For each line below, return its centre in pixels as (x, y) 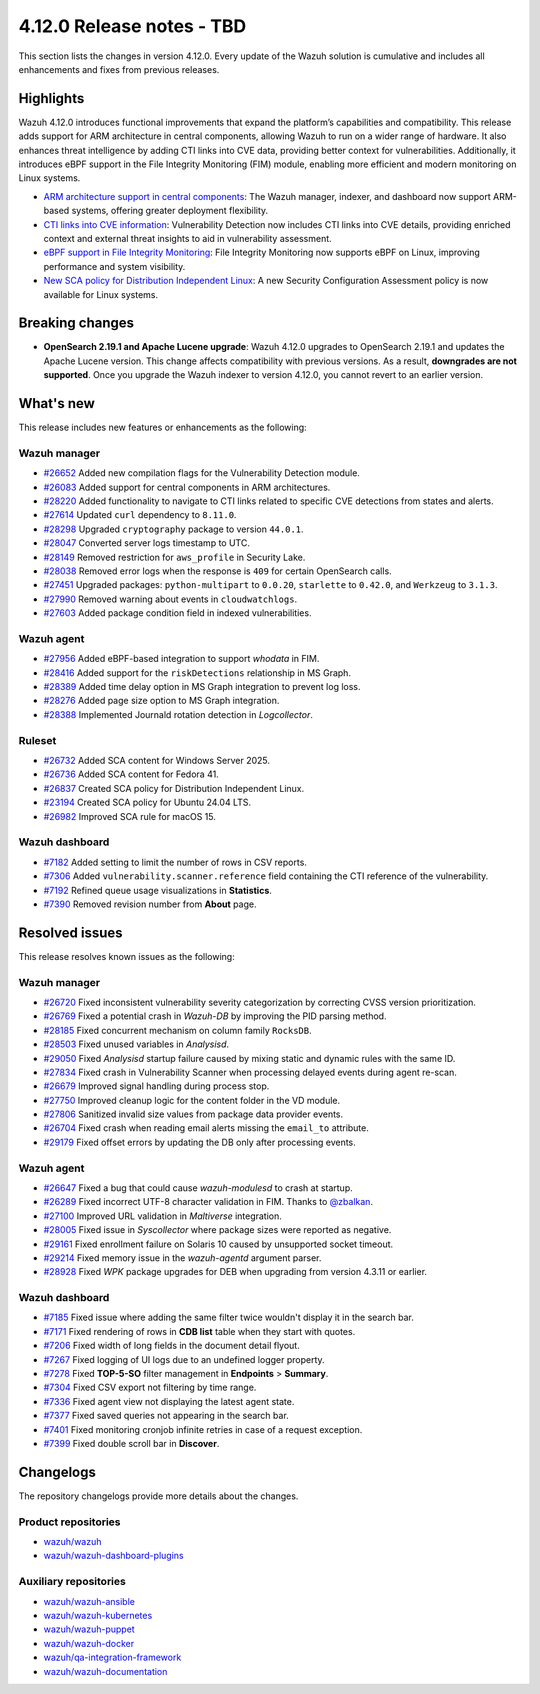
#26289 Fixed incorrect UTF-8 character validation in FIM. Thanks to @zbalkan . (208, 1202)
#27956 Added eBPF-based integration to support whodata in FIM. (181, 659)
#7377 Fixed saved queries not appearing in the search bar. (166, 1416)
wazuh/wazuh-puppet (89, 1629)
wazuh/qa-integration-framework (112, 1657)
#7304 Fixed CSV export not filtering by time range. (150, 1387)
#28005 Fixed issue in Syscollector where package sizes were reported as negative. (217, 1230)
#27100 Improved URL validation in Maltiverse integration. (162, 1216)
